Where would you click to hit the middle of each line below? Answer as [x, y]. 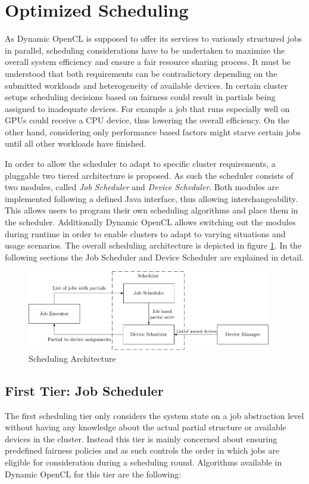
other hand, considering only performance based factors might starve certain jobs [153, 131]
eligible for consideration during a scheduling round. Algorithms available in [143, 462]
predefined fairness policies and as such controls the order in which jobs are [142, 450]
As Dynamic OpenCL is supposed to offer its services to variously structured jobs [154, 38]
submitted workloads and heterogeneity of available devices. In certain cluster [146, 85]
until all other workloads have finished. [76, 143]
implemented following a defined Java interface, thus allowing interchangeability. [151, 198]
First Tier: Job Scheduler [84, 390]
